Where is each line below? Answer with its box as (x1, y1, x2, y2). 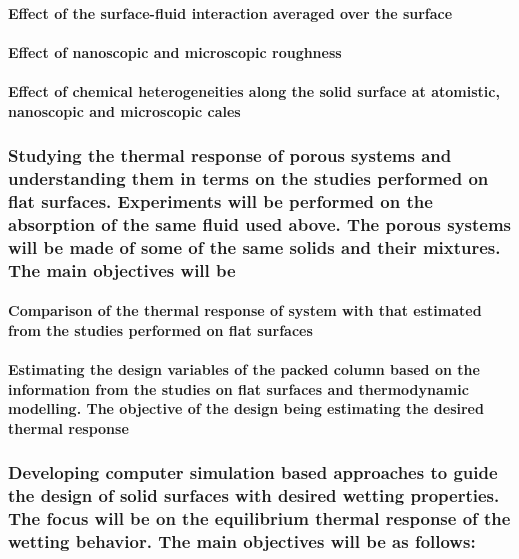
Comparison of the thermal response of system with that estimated (8, 300, 482, 321)
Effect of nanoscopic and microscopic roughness (8, 41, 342, 62)
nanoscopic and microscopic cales (8, 100, 241, 121)
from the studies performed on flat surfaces (8, 319, 313, 340)
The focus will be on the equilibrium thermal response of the (8, 506, 511, 531)
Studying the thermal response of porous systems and (8, 143, 452, 168)
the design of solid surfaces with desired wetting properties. (8, 483, 500, 508)
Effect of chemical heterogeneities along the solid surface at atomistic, (8, 80, 500, 101)
